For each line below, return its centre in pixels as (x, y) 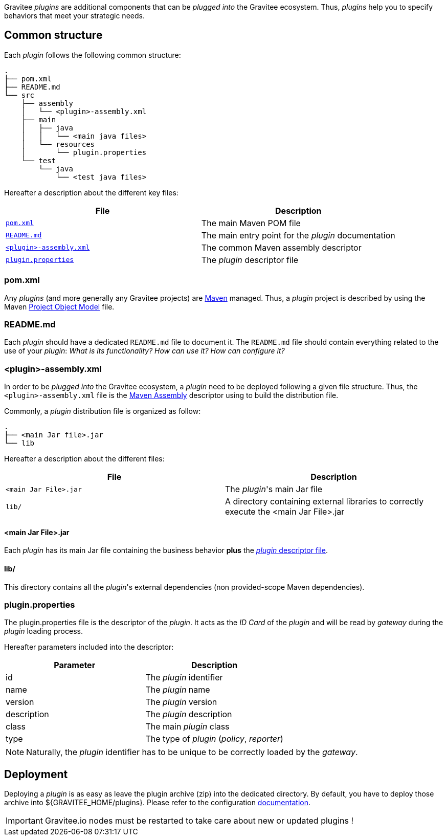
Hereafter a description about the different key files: (91, 192)
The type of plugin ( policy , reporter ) (214, 739)
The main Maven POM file (251, 223)
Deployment (36, 774)
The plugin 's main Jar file (274, 489)
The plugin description (189, 714)
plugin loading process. (43, 631)
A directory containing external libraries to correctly (325, 502)
